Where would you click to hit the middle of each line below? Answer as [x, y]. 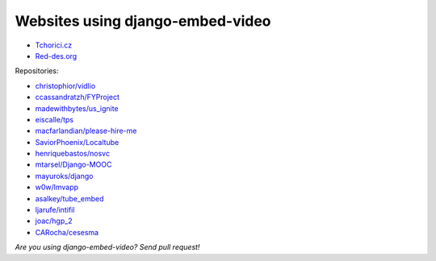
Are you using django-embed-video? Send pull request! [107, 247]
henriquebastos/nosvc [73, 154]
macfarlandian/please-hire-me [86, 131]
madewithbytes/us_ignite [77, 108]
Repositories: [37, 71]
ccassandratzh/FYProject [78, 97]
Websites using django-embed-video [143, 21]
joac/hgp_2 [54, 221]
